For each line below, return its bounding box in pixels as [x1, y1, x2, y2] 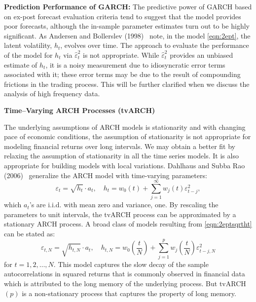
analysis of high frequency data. [4, 88, 100, 99]
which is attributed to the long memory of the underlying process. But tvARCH [4, 278, 246, 288]
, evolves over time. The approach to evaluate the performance [60, 40, 249, 50]
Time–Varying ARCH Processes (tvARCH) [4, 105, 155, 115]
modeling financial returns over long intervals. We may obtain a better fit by [4, 141, 235, 151]
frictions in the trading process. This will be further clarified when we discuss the [4, 78, 250, 89]
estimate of [4, 59, 37, 70]
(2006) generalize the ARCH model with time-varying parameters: [4, 170, 207, 180]
